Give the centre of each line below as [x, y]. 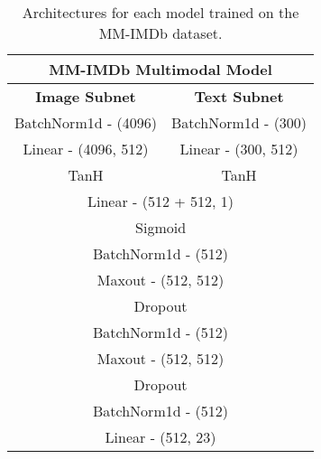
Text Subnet [239, 96]
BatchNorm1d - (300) [239, 122]
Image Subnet [86, 96]
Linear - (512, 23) [160, 437]
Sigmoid [161, 227]
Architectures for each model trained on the [160, 12]
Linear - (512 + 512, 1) [161, 201]
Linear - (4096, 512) [86, 149]
